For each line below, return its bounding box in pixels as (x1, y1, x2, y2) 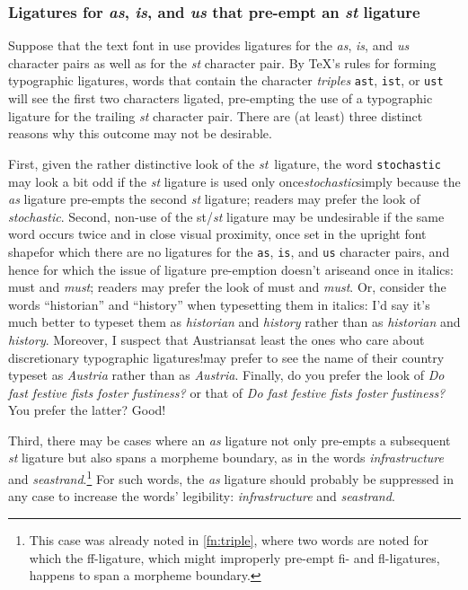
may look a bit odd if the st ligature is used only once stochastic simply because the (8, 172, 461, 190)
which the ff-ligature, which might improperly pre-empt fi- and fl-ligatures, (29, 548, 440, 567)
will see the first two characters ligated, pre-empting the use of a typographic (8, 89, 433, 108)
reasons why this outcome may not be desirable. (8, 124, 272, 143)
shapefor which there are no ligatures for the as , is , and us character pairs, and (8, 242, 450, 260)
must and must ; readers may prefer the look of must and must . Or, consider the (8, 277, 446, 296)
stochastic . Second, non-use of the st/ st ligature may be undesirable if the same (8, 207, 445, 225)
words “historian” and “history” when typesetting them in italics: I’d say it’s (8, 295, 430, 313)
